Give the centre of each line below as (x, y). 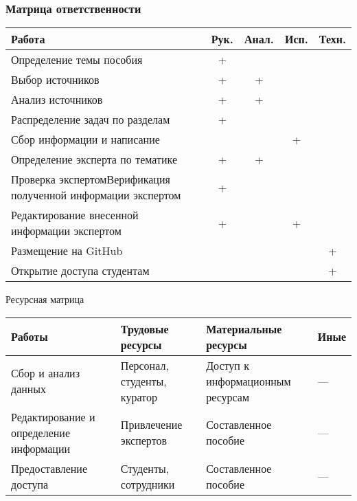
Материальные (244, 329)
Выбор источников (55, 80)
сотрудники (148, 484)
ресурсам (228, 397)
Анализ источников (57, 100)
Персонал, (145, 365)
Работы (30, 337)
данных (29, 389)
